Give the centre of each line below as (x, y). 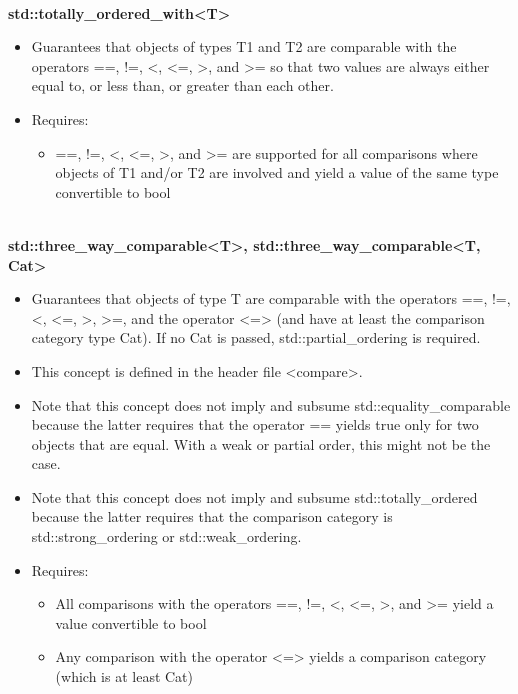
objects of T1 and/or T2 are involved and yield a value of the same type (277, 172)
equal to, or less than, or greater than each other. (182, 85)
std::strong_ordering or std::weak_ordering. (166, 536)
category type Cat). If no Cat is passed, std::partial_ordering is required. (256, 337)
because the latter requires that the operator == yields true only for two (255, 424)
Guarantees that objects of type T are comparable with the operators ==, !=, (271, 298)
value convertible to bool (131, 622)
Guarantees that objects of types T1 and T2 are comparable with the (244, 46)
